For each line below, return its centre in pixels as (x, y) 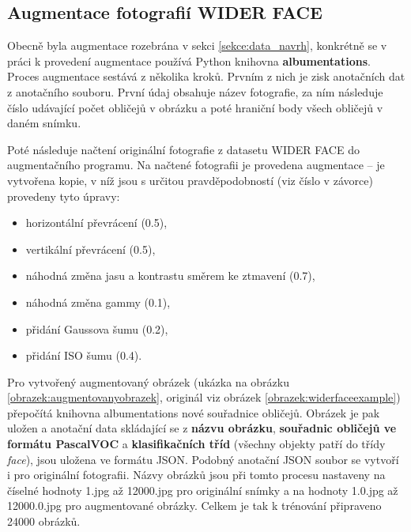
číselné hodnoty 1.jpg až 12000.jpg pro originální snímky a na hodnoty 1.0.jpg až (203, 490)
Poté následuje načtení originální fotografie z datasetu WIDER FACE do (183, 149)
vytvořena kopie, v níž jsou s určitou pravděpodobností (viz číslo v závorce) (190, 180)
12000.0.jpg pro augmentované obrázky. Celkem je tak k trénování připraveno (194, 506)
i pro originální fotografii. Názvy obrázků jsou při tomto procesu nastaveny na (196, 475)
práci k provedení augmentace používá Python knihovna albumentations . (189, 60)
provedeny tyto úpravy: (64, 196)
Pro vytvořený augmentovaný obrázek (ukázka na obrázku (148, 381)
